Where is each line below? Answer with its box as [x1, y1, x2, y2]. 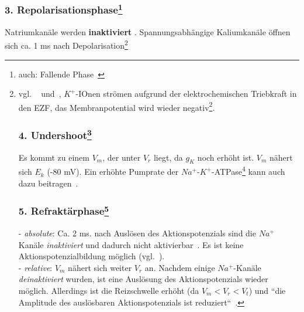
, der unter [102, 151, 141, 163]
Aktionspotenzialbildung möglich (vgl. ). [18, 250, 165, 262]
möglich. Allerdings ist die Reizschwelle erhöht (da [18, 284, 199, 296]
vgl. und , [18, 87, 61, 100]
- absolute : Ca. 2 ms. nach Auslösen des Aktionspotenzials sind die [18, 226, 256, 239]
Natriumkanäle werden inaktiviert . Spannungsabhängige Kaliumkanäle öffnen [5, 25, 291, 38]
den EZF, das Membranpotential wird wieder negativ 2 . [18, 99, 215, 113]
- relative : [18, 261, 53, 273]
